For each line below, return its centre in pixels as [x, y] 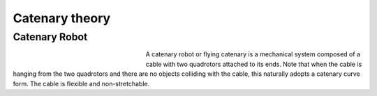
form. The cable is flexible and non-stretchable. [81, 83]
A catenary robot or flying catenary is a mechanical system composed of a [253, 54]
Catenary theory [62, 18]
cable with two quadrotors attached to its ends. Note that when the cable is [254, 64]
